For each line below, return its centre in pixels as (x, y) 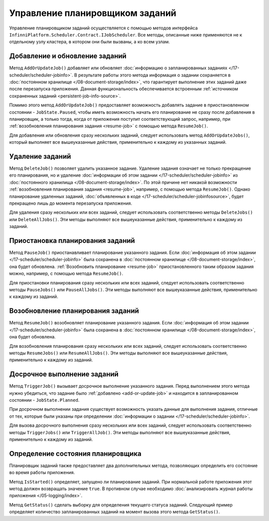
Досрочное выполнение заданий (64, 374)
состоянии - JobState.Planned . (44, 400)
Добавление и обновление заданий (68, 56)
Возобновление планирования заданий (74, 311)
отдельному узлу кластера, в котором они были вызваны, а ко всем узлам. (90, 42)
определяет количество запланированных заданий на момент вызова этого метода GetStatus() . (115, 512)
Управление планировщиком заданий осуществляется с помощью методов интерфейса (103, 28)
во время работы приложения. (42, 473)
